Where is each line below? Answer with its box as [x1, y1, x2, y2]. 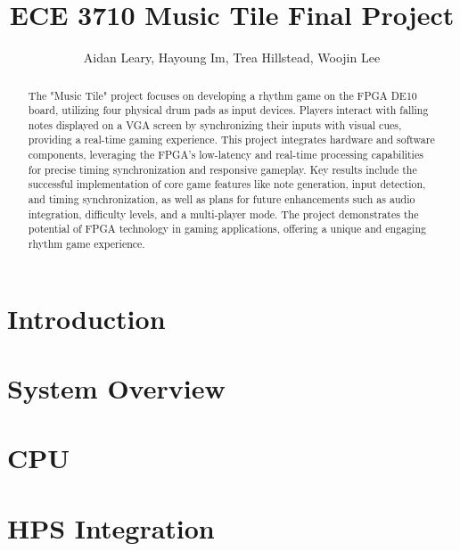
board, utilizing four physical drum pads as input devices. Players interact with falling [28, 103, 429, 118]
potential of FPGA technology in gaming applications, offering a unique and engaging [28, 221, 426, 236]
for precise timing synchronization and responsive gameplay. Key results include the [28, 161, 417, 177]
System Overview [7, 370, 226, 407]
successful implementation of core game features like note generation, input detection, [28, 177, 426, 192]
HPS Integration [7, 509, 215, 546]
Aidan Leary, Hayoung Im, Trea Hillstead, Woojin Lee [83, 48, 381, 67]
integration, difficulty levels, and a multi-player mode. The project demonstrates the [28, 206, 419, 221]
